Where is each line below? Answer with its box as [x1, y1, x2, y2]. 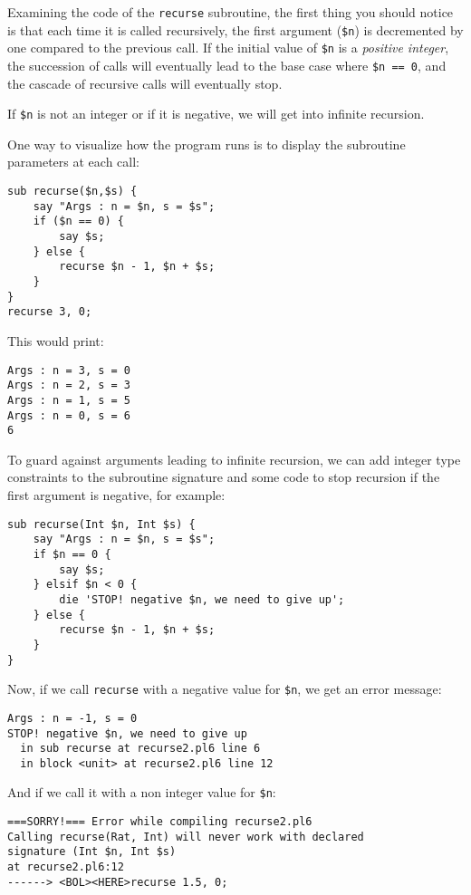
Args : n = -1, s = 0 [7, 711, 138, 725]
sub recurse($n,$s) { [7, 185, 138, 198]
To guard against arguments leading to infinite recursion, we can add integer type [7, 449, 461, 468]
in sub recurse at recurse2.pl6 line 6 [20, 742, 261, 755]
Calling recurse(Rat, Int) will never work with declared [7, 830, 364, 843]
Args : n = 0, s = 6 [7, 409, 131, 422]
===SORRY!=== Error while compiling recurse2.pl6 [7, 815, 312, 829]
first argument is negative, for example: [7, 486, 226, 505]
